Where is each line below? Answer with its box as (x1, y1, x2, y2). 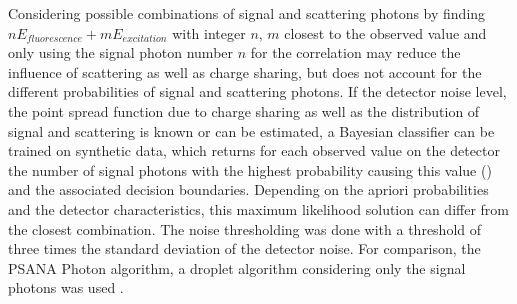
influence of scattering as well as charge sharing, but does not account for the (8, 61, 482, 82)
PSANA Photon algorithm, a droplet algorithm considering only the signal (8, 257, 466, 278)
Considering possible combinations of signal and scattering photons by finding (8, 3, 486, 23)
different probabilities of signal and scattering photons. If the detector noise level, (8, 81, 507, 102)
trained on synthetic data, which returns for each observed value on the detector (8, 140, 501, 161)
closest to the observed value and (284, 22, 487, 43)
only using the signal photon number (8, 42, 234, 63)
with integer (172, 22, 246, 43)
